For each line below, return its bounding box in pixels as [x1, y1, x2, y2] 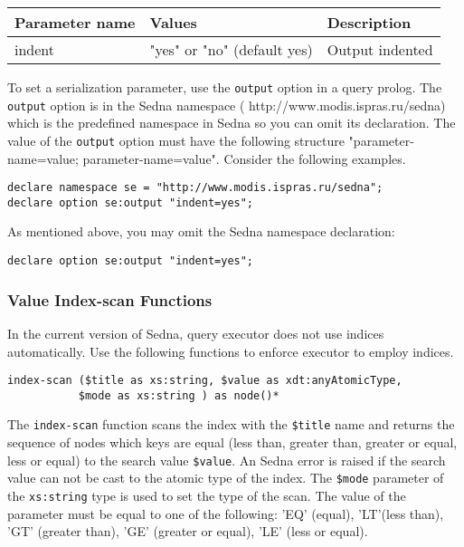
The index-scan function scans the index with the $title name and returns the [7, 415, 455, 434]
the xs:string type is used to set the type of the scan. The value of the [7, 486, 406, 504]
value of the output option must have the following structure [7, 130, 345, 149]
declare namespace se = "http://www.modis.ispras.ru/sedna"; [7, 181, 384, 195]
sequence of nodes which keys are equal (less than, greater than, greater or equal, [7, 433, 458, 452]
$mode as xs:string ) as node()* [78, 389, 279, 402]
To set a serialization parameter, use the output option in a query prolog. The [7, 78, 442, 96]
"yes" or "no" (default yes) [149, 39, 313, 60]
